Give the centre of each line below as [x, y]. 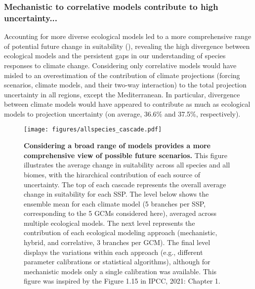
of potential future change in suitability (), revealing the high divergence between [127, 46]
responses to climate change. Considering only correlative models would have [120, 65]
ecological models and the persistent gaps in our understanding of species [115, 56]
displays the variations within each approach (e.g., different [113, 252]
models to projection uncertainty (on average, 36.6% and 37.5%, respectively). [122, 113]
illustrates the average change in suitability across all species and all [127, 165]
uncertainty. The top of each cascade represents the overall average [125, 184]
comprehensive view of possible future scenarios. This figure [126, 155]
